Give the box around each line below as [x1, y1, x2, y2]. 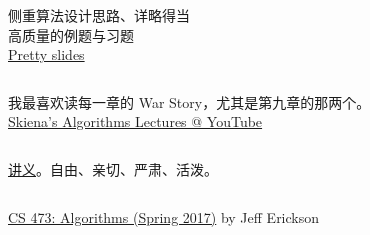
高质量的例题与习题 [8, 24, 134, 45]
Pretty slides [8, 44, 85, 65]
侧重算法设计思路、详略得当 [8, 5, 190, 25]
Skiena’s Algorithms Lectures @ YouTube [8, 111, 263, 132]
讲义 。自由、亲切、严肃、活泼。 [8, 158, 218, 179]
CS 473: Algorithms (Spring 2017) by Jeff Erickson [8, 206, 320, 227]
